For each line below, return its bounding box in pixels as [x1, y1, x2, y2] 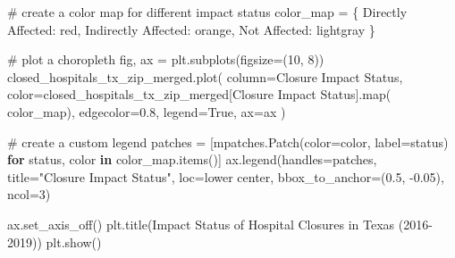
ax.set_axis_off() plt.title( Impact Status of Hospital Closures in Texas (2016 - [7, 214, 433, 233]
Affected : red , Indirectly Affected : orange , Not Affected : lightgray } [7, 20, 375, 38]
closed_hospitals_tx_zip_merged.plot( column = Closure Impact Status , [7, 67, 403, 86]
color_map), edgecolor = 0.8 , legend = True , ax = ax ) [7, 102, 286, 121]
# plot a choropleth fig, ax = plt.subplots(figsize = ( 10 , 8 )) [7, 50, 324, 69]
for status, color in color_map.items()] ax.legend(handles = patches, [7, 150, 377, 169]
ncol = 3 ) [7, 185, 51, 204]
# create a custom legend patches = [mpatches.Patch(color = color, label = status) [7, 132, 449, 151]
